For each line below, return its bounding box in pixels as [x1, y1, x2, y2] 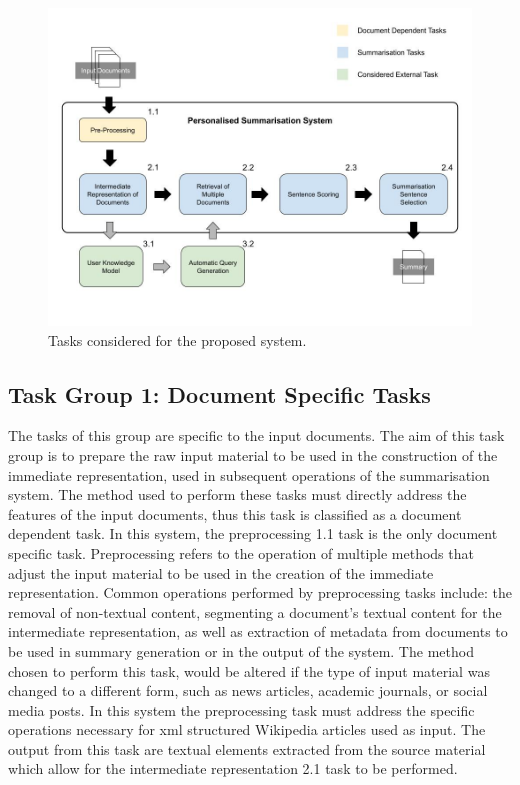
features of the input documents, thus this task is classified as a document [8, 503, 462, 524]
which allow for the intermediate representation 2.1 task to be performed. [8, 758, 458, 779]
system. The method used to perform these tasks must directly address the [8, 484, 467, 505]
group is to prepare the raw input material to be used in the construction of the [8, 444, 498, 465]
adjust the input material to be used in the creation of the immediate [8, 562, 434, 583]
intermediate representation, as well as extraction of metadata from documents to [8, 621, 508, 642]
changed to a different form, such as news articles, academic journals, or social [8, 680, 488, 701]
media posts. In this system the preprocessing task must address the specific [8, 699, 475, 720]
